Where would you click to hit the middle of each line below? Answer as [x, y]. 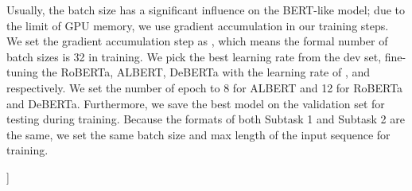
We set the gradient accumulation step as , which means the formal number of [197, 41]
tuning [22, 72]
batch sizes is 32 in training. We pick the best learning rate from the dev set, [194, 56]
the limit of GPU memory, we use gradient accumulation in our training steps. [198, 25]
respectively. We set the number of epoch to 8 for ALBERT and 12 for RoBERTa [205, 87]
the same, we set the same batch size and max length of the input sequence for [198, 134]
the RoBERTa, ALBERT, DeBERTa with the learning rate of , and [206, 72]
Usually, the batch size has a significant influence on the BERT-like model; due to [206, 10]
